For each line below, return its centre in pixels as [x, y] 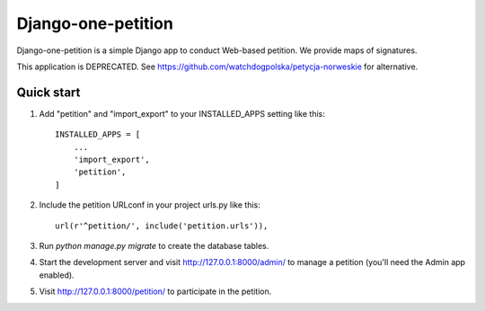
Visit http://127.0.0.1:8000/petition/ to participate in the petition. [155, 291]
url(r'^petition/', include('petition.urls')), [162, 226]
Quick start [48, 92]
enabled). [57, 275]
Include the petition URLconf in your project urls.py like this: [150, 205]
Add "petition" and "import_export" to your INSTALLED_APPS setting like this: [182, 113]
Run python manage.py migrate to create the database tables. [154, 245]
